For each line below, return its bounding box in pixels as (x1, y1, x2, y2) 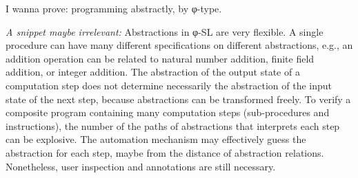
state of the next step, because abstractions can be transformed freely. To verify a (6, 91, 351, 106)
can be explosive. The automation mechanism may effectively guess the (6, 132, 306, 146)
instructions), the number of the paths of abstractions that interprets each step (6, 118, 340, 133)
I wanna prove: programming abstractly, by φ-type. (6, 1, 222, 15)
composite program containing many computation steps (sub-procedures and (6, 105, 330, 120)
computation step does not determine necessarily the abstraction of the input (6, 78, 332, 92)
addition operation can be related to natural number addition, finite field (6, 51, 315, 65)
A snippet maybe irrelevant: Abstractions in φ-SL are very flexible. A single (6, 24, 324, 38)
